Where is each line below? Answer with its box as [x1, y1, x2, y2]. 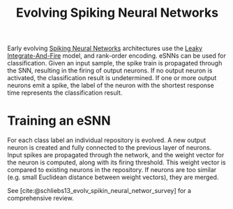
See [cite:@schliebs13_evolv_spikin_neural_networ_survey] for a [7, 187, 192, 195]
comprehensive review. [7, 194, 75, 203]
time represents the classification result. [7, 88, 123, 97]
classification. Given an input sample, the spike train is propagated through [7, 59, 223, 68]
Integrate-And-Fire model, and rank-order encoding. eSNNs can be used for [7, 52, 227, 60]
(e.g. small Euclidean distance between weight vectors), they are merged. [7, 173, 219, 182]
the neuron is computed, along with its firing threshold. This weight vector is [7, 158, 226, 167]
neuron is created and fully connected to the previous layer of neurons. [7, 144, 212, 152]
